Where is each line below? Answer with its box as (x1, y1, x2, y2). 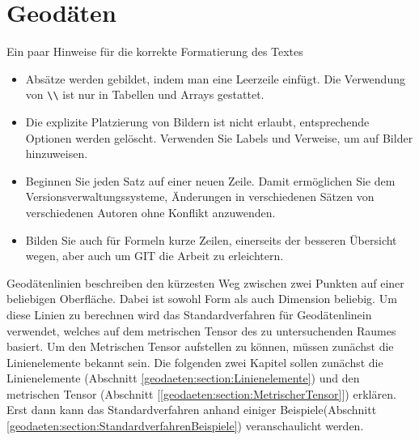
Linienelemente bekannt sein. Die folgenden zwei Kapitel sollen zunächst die (6, 353, 383, 370)
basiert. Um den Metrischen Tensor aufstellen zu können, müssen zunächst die (6, 338, 394, 355)
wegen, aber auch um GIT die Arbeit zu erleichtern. (25, 247, 284, 264)
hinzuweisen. (25, 145, 88, 162)
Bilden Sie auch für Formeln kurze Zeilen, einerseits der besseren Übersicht (25, 231, 397, 248)
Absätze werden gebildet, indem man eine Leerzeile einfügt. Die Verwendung (25, 70, 405, 87)
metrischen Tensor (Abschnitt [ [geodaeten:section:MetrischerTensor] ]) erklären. (6, 385, 396, 402)
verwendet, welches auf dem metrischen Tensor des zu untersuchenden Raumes (6, 322, 396, 339)
